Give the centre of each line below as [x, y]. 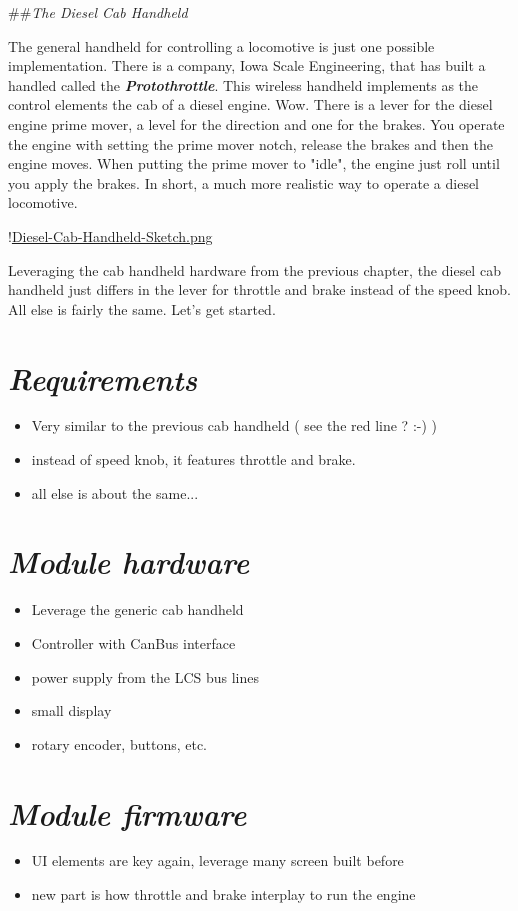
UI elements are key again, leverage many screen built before [217, 860]
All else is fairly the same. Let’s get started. [142, 308]
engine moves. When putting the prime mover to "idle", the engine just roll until [254, 163]
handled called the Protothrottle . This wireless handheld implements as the [243, 84]
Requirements [103, 378]
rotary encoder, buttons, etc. [119, 743]
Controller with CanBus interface [133, 642]
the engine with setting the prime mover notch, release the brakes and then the [250, 143]
